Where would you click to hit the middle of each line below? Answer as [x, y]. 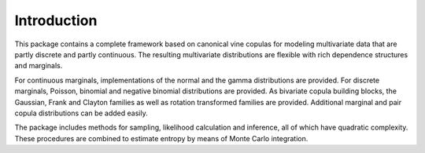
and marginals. [39, 66]
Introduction [56, 20]
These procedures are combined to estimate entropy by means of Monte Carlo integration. [161, 138]
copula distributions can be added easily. [81, 113]
